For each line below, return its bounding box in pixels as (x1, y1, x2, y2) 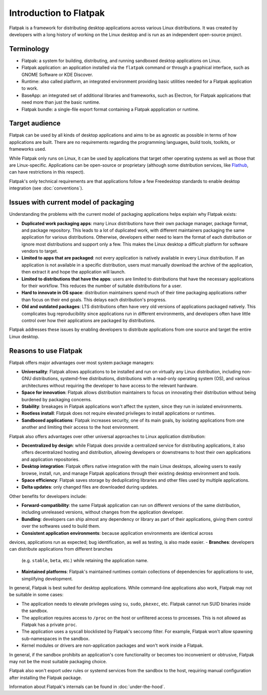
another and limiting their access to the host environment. (21, 424, 139, 430)
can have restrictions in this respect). (9, 169, 85, 175)
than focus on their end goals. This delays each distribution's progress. (21, 297, 167, 303)
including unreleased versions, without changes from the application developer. (21, 509, 184, 515)
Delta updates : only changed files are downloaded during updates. (21, 484, 159, 490)
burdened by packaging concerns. (21, 396, 92, 402)
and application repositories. (21, 456, 80, 462)
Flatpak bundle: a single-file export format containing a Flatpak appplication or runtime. (21, 106, 200, 112)
